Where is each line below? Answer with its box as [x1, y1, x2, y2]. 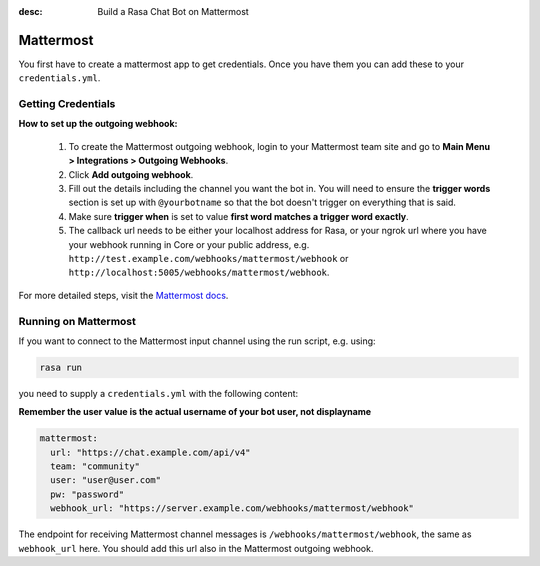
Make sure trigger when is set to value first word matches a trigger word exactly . [68, 210, 409, 222]
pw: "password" [50, 488, 125, 500]
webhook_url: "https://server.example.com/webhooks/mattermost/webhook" [50, 503, 415, 514]
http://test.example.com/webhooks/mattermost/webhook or [68, 252, 349, 264]
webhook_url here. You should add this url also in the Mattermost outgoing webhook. [18, 542, 374, 554]
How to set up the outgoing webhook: [18, 118, 178, 130]
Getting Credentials [18, 97, 116, 111]
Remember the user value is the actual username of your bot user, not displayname [18, 406, 372, 418]
